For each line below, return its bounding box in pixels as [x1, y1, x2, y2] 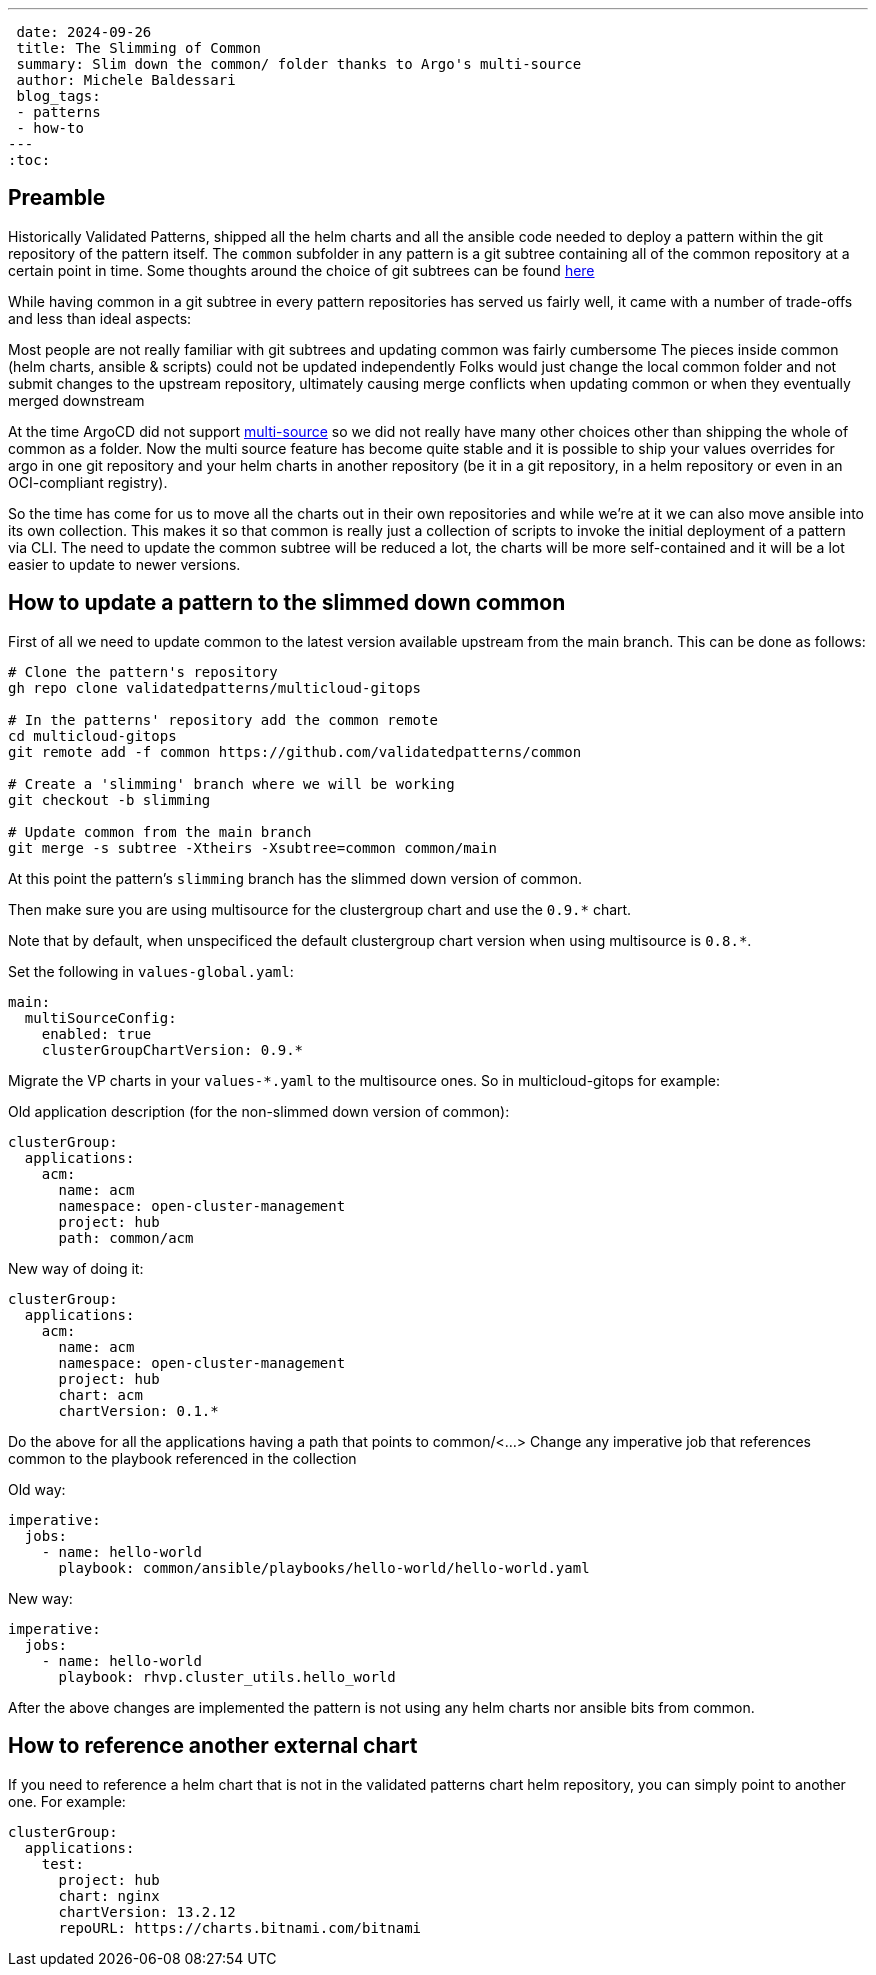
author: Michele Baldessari [16, 72, 236, 88]
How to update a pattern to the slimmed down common [8, 590, 566, 616]
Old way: [8, 1480, 66, 1498]
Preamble [8, 185, 106, 211]
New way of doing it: [8, 1259, 144, 1277]
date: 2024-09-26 [16, 24, 152, 40]
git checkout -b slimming [8, 791, 211, 808]
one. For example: [8, 1792, 126, 1810]
